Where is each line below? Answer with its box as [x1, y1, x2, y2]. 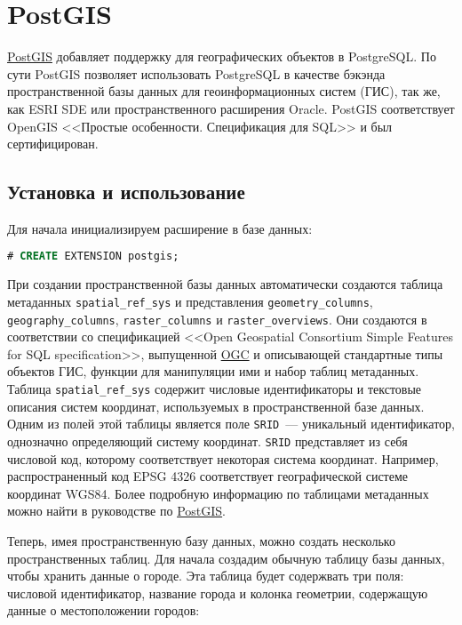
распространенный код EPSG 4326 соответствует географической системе [7, 467, 409, 485]
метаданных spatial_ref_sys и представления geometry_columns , [7, 292, 373, 310]
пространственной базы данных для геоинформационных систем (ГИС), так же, [7, 82, 441, 100]
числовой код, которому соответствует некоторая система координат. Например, [7, 449, 439, 468]
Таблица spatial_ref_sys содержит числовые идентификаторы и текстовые [7, 380, 422, 398]
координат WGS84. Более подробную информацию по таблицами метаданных [7, 484, 429, 502]
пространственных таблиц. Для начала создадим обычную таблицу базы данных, [7, 549, 445, 567]
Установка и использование [7, 178, 245, 205]
